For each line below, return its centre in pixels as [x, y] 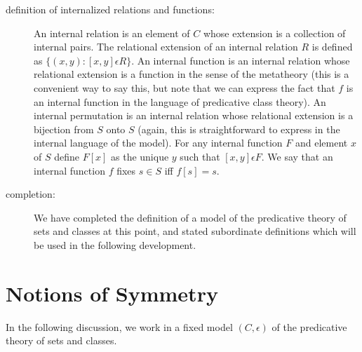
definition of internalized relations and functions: [110, 9]
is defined [332, 47]
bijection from [64, 129]
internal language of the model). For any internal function [158, 143]
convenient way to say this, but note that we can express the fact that [185, 87]
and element [321, 143]
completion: [31, 194]
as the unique [140, 156]
